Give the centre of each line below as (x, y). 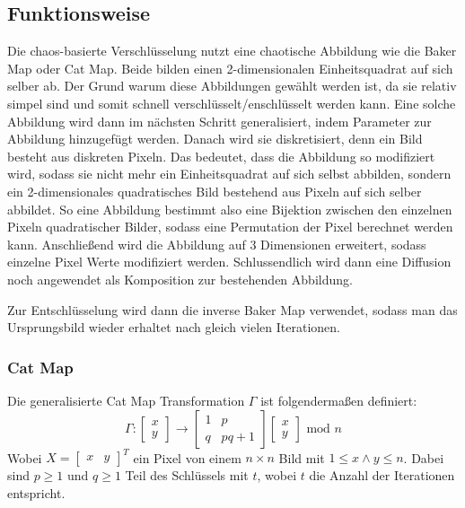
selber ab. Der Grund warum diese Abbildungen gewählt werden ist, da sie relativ (232, 86)
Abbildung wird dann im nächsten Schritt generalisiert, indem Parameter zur (219, 121)
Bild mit (302, 457)
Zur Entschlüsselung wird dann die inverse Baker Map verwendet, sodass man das (232, 309)
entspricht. (36, 492)
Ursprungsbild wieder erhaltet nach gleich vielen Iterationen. (174, 327)
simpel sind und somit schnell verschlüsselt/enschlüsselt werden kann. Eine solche (232, 103)
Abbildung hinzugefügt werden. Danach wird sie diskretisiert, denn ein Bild (215, 139)
